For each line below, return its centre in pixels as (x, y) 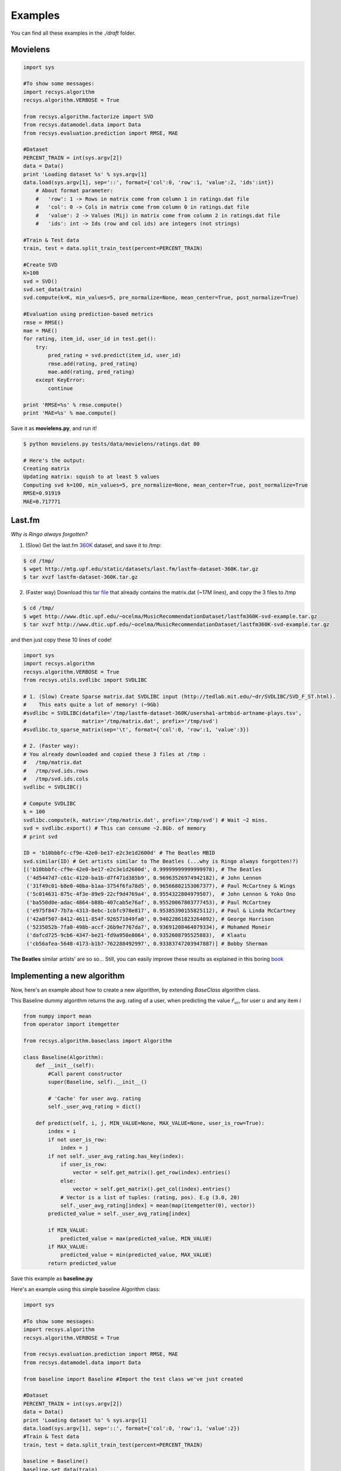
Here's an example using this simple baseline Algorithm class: (86, 1289)
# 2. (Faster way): (51, 746)
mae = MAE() (40, 331)
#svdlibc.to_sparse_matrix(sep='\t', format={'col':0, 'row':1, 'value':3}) (136, 729)
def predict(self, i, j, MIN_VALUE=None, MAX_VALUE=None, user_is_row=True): (150, 1123)
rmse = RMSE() (43, 322)
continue (60, 388)
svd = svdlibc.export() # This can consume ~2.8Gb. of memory (114, 828)
